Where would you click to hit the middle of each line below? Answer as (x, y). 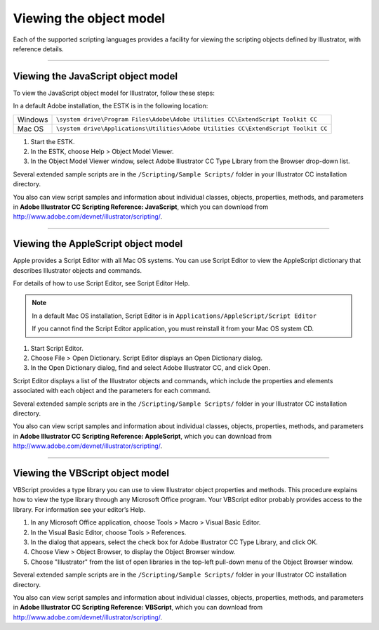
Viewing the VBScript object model (91, 473)
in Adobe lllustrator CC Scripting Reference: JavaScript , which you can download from (141, 207)
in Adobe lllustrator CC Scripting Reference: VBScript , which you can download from (138, 607)
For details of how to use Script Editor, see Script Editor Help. (101, 283)
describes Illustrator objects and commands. (77, 270)
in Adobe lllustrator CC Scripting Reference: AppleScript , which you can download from (142, 436)
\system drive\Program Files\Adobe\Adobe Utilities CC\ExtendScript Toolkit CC (186, 120)
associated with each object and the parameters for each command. (112, 391)
